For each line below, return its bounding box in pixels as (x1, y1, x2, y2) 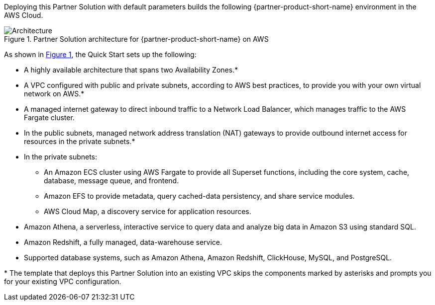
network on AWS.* (24, 89, 85, 98)
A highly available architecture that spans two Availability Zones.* (24, 66, 238, 74)
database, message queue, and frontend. (44, 176, 179, 185)
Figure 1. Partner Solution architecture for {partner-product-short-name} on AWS (4, 35, 269, 43)
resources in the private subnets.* (24, 137, 135, 146)
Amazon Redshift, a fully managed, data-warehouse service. (24, 238, 222, 246)
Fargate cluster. (24, 113, 75, 122)
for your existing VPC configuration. (4, 277, 121, 286)
